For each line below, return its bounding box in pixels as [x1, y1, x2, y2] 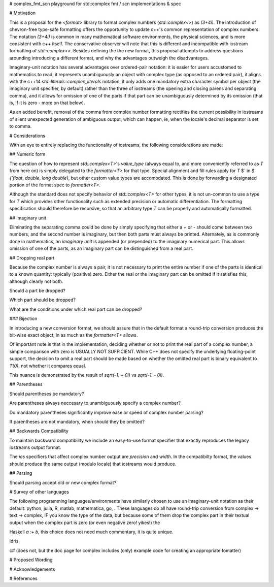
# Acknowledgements [9, 566, 55, 572]
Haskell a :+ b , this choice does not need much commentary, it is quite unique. [9, 529, 174, 535]
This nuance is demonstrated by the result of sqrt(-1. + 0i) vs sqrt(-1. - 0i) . [9, 372, 164, 378]
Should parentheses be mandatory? [9, 390, 84, 397]
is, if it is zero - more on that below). [9, 100, 85, 106]
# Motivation [9, 10, 36, 16]
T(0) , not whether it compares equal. [9, 363, 86, 369]
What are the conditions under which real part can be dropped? [9, 306, 142, 312]
